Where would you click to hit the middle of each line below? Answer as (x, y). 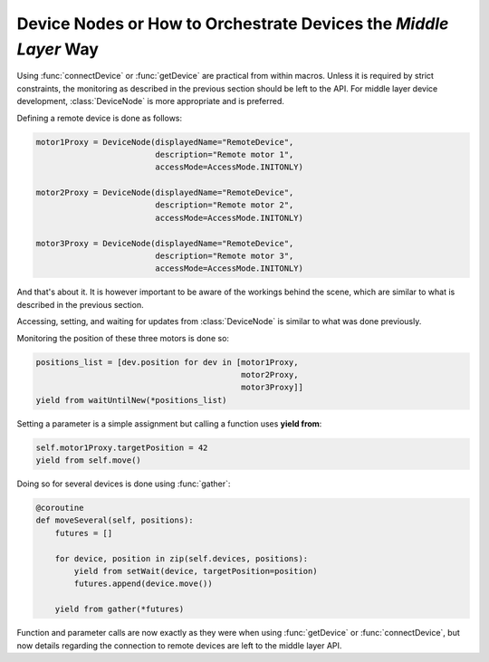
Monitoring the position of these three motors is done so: (123, 338)
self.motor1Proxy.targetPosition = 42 (122, 447)
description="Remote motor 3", (225, 256)
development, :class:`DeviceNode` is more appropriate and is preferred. (151, 101)
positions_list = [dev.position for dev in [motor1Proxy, (167, 362)
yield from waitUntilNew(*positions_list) (131, 400)
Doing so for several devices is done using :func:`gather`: (124, 484)
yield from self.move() (89, 461)
